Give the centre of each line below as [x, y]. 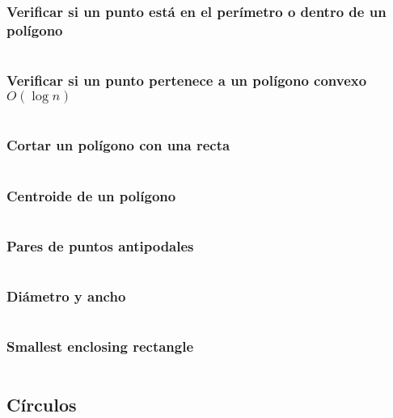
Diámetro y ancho [66, 296]
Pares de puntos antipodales [100, 245]
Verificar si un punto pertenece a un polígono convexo [187, 80]
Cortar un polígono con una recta [118, 145]
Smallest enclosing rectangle [100, 346]
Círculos [42, 404]
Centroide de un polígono [91, 195]
